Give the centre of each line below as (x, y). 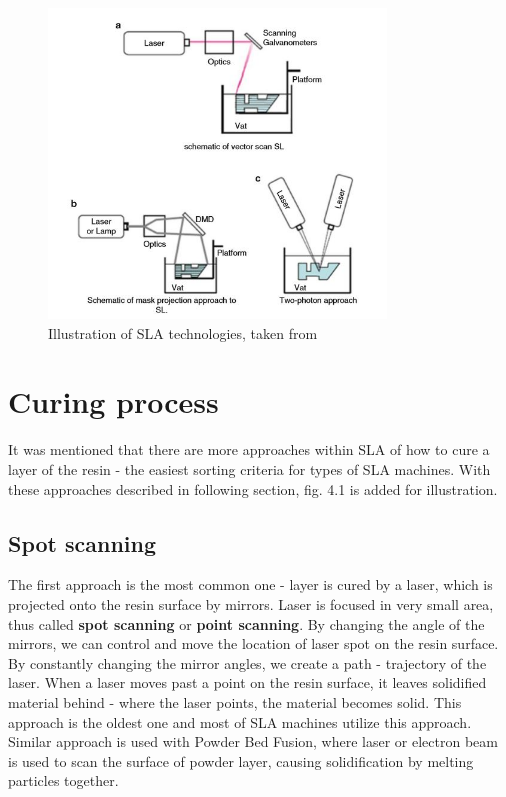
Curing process (113, 401)
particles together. (63, 780)
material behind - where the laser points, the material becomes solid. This (235, 701)
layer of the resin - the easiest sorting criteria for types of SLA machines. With (249, 468)
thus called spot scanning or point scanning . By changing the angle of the (246, 623)
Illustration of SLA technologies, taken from (183, 332)
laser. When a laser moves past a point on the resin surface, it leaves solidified (247, 682)
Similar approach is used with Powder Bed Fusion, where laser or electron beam (253, 741)
